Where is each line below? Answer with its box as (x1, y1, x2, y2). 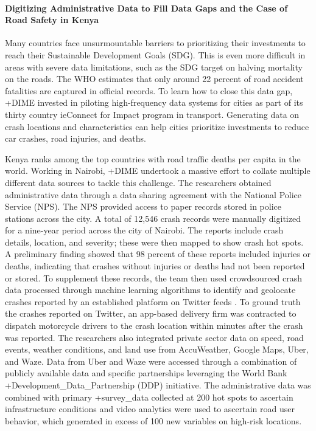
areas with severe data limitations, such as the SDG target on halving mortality (5, 60, 303, 73)
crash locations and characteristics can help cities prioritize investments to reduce (5, 120, 309, 133)
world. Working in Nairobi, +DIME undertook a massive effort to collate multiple (5, 164, 311, 177)
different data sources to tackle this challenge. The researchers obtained (5, 176, 272, 188)
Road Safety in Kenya (5, 13, 99, 26)
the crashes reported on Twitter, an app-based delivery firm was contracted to (5, 307, 297, 320)
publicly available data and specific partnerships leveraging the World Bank (5, 367, 287, 379)
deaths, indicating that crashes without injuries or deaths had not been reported (5, 260, 305, 272)
